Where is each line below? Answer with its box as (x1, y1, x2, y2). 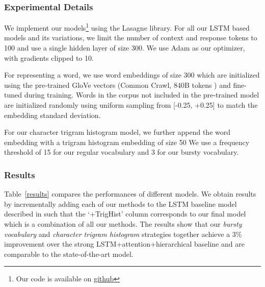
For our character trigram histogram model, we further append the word (4, 127, 231, 137)
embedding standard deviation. (4, 109, 101, 120)
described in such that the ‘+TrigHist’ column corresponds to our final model (4, 208, 246, 219)
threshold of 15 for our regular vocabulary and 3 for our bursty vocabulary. (4, 147, 239, 157)
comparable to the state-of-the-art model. (4, 248, 134, 259)
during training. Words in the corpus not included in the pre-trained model (24, 89, 259, 100)
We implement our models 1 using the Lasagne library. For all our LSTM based (4, 21, 250, 33)
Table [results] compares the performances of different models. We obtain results (4, 188, 256, 199)
